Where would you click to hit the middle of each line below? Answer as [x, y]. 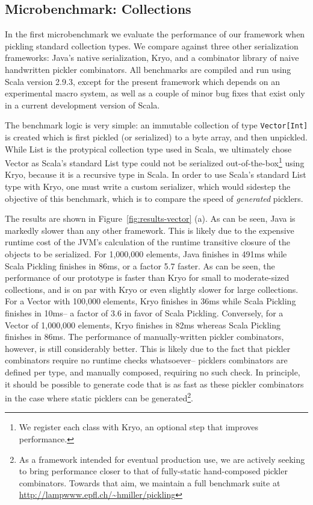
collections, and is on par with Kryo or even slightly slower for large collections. [152, 289]
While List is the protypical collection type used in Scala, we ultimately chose [148, 149]
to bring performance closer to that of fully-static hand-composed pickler [153, 471]
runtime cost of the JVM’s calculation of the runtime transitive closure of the [147, 242]
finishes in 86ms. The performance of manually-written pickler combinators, [144, 337]
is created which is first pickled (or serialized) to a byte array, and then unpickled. [156, 137]
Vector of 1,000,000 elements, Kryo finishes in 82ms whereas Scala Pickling [143, 325]
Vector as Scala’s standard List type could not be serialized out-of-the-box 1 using [155, 162]
